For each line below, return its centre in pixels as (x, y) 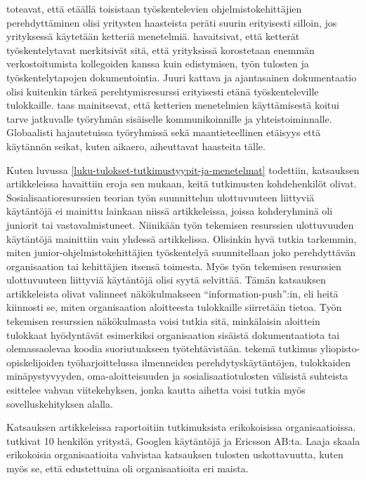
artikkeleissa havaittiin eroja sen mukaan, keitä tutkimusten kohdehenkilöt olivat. (182, 184)
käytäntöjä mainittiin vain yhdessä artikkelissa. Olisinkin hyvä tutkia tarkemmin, (182, 238)
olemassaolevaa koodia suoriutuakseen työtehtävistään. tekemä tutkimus (162, 348)
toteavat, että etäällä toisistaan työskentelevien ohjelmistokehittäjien (154, 8)
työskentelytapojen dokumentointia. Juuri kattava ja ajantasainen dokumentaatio (182, 77)
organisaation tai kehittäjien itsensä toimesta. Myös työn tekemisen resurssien (174, 266)
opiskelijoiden (35, 362)
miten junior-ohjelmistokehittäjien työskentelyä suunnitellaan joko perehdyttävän (181, 252)
